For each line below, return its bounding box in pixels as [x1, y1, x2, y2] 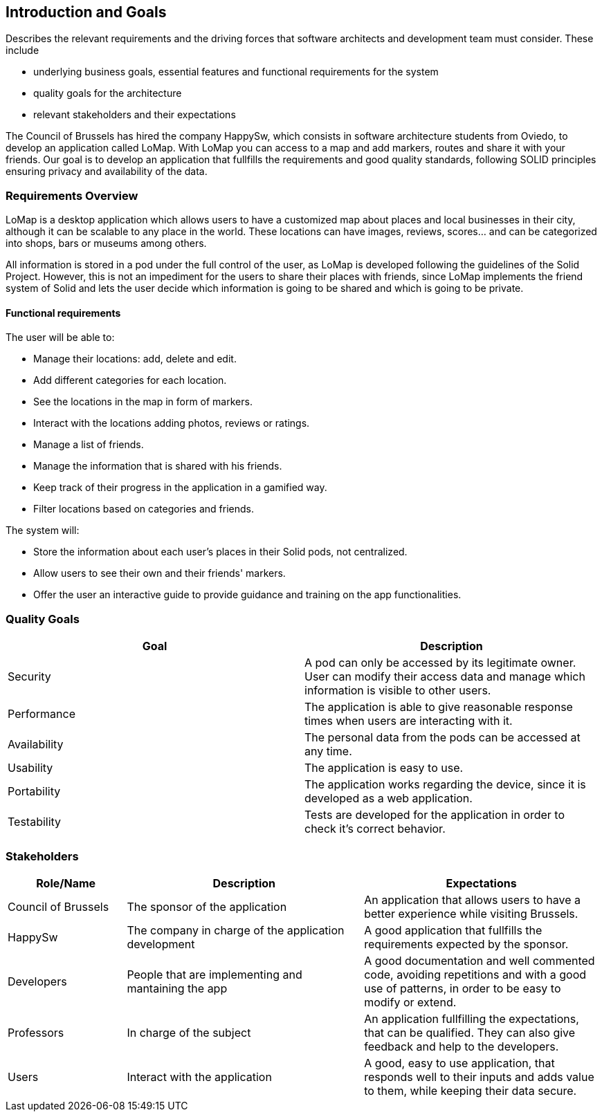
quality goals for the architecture [33, 87, 182, 100]
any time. [304, 744, 352, 759]
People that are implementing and [127, 967, 302, 981]
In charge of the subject [127, 1025, 251, 1040]
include [6, 44, 39, 57]
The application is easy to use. [304, 761, 464, 775]
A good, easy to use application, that [364, 1055, 555, 1070]
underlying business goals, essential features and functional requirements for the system [33, 66, 439, 78]
